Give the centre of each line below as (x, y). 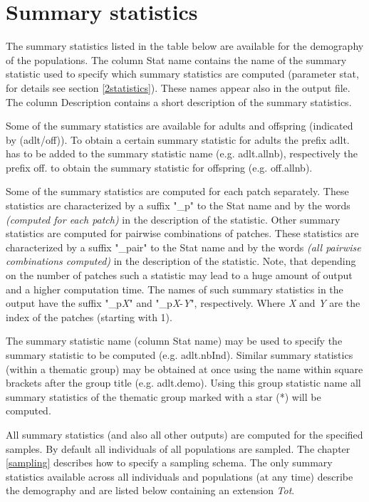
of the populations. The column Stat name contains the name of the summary (176, 59)
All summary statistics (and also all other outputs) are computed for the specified (184, 434)
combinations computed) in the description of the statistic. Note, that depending (181, 261)
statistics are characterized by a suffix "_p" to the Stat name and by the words (178, 205)
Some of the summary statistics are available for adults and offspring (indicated (180, 126)
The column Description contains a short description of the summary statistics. (179, 101)
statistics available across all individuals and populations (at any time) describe (180, 476)
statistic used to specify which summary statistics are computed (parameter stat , (182, 74)
